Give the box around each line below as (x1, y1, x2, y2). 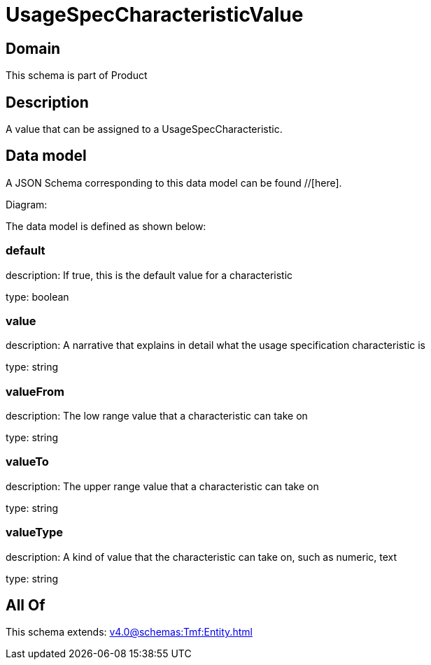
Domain (6, 39, 61, 57)
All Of (6, 596, 45, 615)
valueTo (6, 455, 49, 469)
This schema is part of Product (6, 69, 148, 82)
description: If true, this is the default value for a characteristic (6, 269, 293, 281)
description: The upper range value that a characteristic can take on (6, 480, 319, 492)
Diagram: (6, 198, 48, 210)
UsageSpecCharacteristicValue (6, 3, 304, 27)
